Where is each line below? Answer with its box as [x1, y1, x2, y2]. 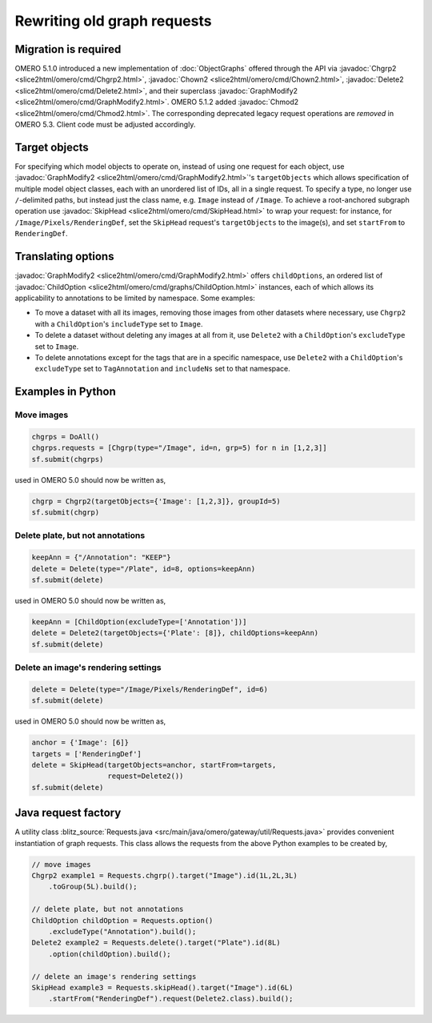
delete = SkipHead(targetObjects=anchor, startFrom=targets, [31, 760, 277, 769]
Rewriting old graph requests [14, 12, 212, 30]
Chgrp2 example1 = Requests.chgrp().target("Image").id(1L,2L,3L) [31, 871, 298, 880]
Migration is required [14, 42, 122, 56]
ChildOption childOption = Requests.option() [31, 916, 214, 925]
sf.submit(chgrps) [31, 455, 104, 463]
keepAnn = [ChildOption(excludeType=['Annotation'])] [31, 617, 247, 626]
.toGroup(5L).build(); [48, 882, 138, 892]
